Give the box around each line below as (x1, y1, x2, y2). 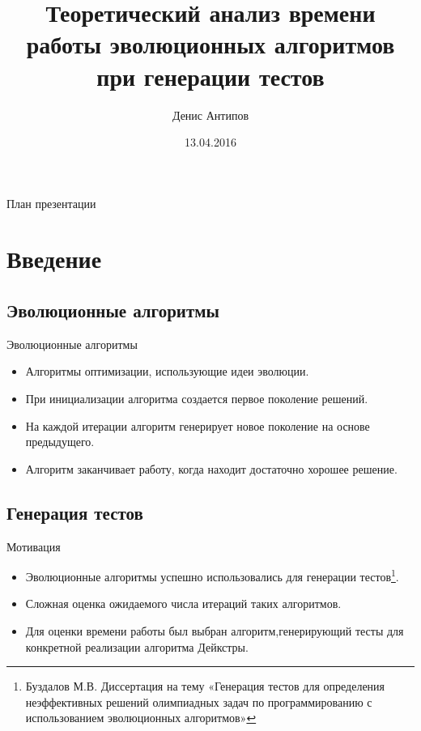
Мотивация (6, 538, 61, 555)
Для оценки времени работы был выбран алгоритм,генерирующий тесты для (25, 623, 404, 640)
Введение (6, 242, 102, 275)
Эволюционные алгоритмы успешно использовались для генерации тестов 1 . (25, 566, 399, 584)
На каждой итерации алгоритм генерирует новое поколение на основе (25, 417, 370, 434)
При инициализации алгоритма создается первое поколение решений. (25, 390, 368, 407)
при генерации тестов (96, 59, 325, 92)
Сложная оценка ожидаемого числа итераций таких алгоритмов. (25, 595, 342, 612)
